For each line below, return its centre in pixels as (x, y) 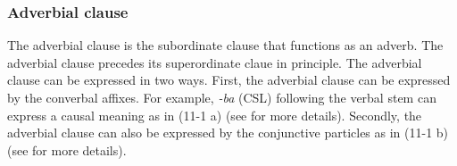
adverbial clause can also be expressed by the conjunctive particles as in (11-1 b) (228, 133)
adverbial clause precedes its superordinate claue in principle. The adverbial (215, 62)
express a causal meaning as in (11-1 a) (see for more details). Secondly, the (215, 115)
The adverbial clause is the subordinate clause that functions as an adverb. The (225, 45)
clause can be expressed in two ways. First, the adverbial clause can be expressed (229, 80)
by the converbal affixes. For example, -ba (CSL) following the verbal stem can (222, 97)
